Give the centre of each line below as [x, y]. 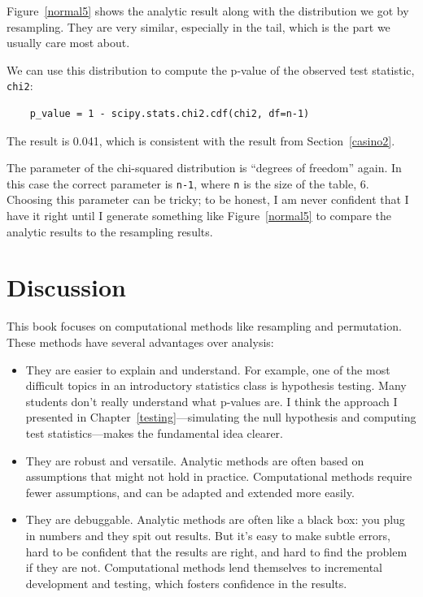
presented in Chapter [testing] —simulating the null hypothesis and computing [221, 417]
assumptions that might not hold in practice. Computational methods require [219, 476]
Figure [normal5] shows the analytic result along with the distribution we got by [208, 11]
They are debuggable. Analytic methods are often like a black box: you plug [215, 519]
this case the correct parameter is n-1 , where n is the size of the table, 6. [188, 183]
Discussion [66, 287]
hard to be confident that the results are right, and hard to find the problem [216, 551]
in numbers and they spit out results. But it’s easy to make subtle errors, [208, 535]
